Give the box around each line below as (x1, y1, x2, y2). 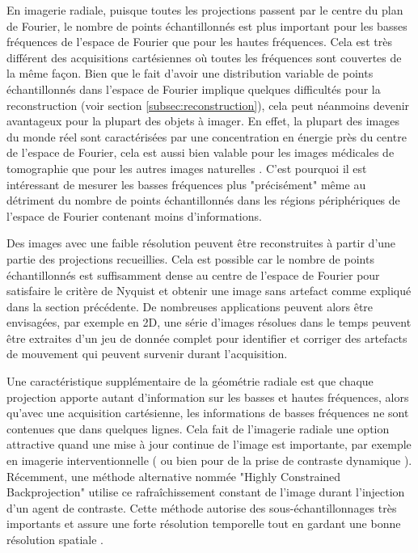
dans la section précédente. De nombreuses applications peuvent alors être (6, 298, 374, 314)
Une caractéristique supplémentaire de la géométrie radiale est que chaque (6, 373, 374, 390)
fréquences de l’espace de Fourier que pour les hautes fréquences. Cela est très (6, 33, 392, 50)
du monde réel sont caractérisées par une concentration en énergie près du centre (6, 128, 407, 145)
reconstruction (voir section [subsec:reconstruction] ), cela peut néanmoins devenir (6, 96, 410, 113)
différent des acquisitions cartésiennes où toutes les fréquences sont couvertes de (6, 49, 402, 65)
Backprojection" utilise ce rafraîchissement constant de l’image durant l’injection (6, 483, 405, 500)
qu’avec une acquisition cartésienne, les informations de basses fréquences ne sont (6, 404, 409, 421)
